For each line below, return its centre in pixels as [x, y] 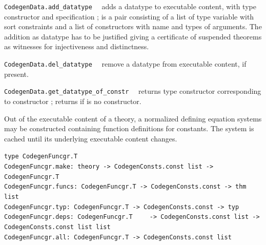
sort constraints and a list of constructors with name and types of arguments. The [133, 26]
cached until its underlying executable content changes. [91, 138]
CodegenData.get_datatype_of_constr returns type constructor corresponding [133, 91]
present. [16, 74]
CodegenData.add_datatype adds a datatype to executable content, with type [130, 6]
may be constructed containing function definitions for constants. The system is [129, 128]
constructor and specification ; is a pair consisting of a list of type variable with [129, 16]
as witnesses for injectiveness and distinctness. [77, 46]
